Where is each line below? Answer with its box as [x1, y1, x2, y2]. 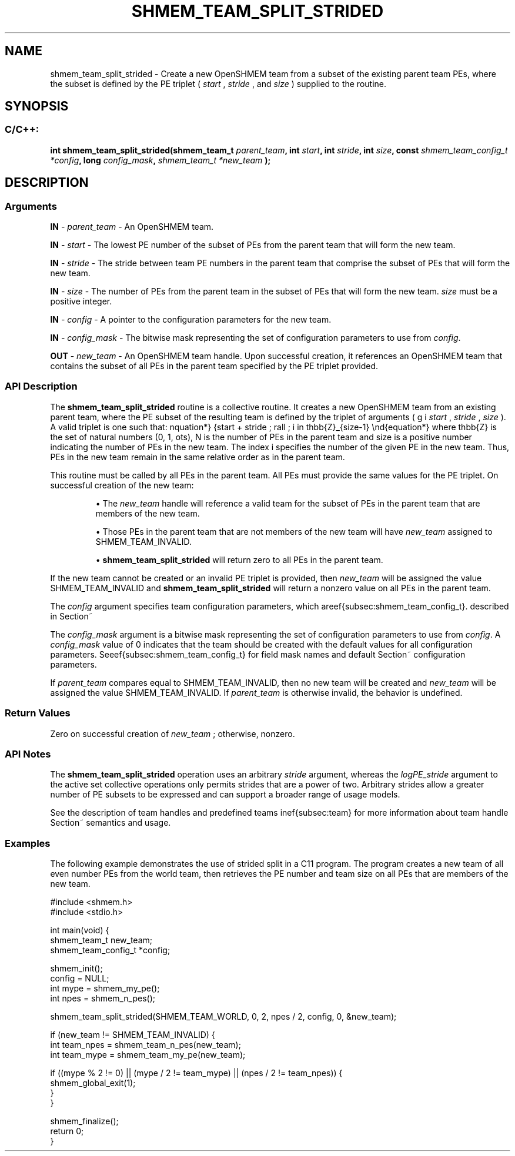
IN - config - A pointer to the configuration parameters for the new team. [50, 314, 332, 325]
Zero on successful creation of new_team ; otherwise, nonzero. [50, 728, 295, 739]
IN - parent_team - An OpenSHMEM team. [50, 222, 214, 232]
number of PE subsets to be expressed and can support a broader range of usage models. [50, 789, 400, 800]
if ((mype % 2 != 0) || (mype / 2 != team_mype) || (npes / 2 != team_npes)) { [50, 1068, 343, 1078]
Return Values [5, 707, 71, 719]
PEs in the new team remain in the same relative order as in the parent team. [50, 451, 345, 462]
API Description [5, 380, 78, 393]
